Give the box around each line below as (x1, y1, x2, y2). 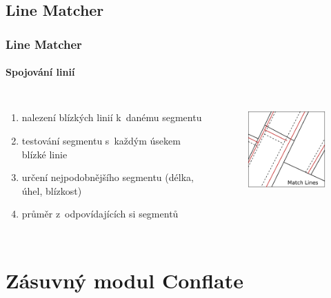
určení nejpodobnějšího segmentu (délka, (21, 170, 194, 184)
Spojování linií (6, 65, 75, 79)
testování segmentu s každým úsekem (21, 134, 181, 148)
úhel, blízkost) (21, 183, 82, 198)
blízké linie (21, 147, 68, 161)
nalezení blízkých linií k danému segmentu (21, 110, 202, 125)
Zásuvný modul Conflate (6, 266, 243, 295)
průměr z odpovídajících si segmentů (21, 206, 179, 221)
